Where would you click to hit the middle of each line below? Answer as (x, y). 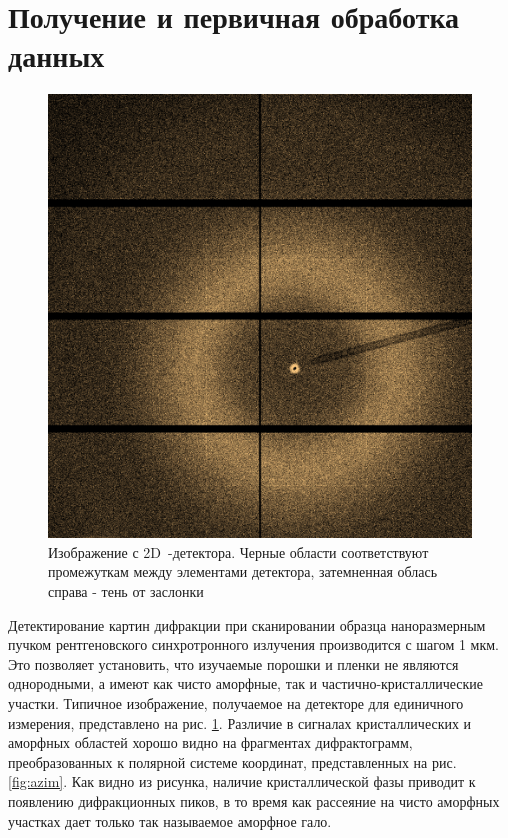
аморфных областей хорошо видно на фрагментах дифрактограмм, (210, 742)
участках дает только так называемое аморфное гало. (170, 820)
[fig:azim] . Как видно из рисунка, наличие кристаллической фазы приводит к (242, 781)
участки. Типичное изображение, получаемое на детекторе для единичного (236, 703)
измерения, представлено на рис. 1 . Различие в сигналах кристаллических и (240, 722)
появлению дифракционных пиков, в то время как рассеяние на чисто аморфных (254, 800)
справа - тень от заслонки (126, 591)
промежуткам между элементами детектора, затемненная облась (243, 571)
